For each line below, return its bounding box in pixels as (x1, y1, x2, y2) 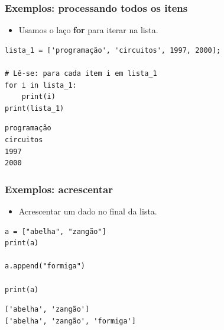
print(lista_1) (5, 104, 64, 113)
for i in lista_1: (5, 81, 77, 89)
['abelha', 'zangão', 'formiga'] (5, 316, 136, 325)
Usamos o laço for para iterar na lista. (18, 24, 158, 36)
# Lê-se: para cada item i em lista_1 (5, 69, 157, 78)
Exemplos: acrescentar (5, 181, 113, 196)
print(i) (21, 92, 56, 101)
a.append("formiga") (5, 262, 86, 271)
